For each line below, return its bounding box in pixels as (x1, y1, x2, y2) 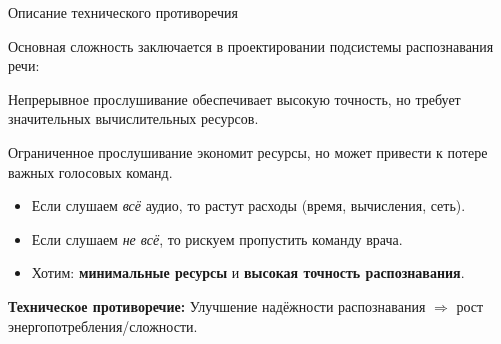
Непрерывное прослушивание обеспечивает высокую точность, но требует (8, 88, 461, 109)
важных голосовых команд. (8, 161, 173, 182)
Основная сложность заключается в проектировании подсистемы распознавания (8, 35, 494, 56)
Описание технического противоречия (8, 2, 238, 22)
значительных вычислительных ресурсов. (8, 108, 259, 129)
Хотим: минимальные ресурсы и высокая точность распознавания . (31, 262, 465, 283)
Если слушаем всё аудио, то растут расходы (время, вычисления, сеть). (31, 195, 466, 216)
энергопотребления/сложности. (8, 315, 198, 336)
